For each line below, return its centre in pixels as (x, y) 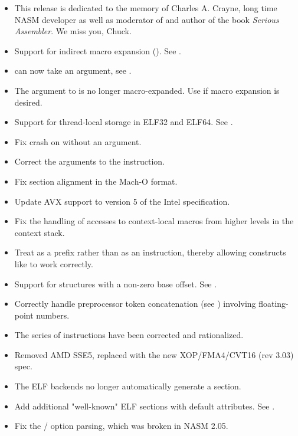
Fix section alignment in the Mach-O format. (96, 181)
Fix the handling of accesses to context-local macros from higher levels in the (154, 221)
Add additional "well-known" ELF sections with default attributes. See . (145, 406)
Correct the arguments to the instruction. (90, 161)
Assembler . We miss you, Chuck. (73, 31)
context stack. (40, 232)
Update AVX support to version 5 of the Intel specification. (122, 201)
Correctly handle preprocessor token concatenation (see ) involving (135, 304)
